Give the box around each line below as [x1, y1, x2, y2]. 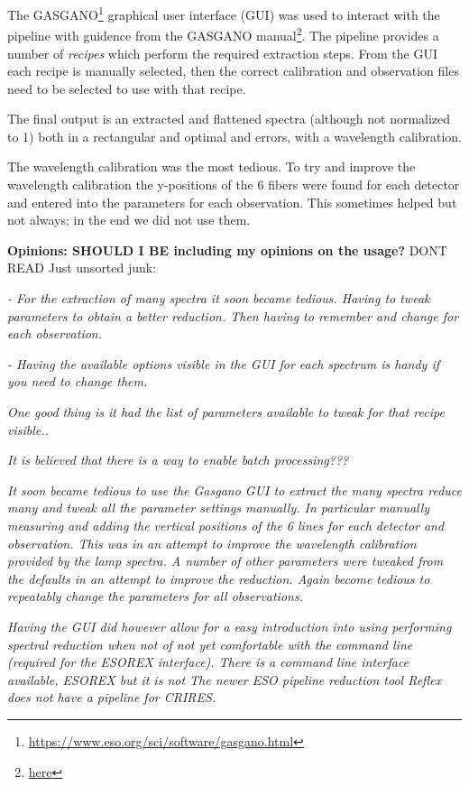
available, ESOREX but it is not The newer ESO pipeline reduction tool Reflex [7, 670, 442, 689]
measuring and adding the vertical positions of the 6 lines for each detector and [7, 515, 445, 534]
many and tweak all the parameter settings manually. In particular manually [7, 498, 430, 517]
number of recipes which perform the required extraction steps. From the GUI [7, 43, 437, 62]
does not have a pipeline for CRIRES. [7, 688, 216, 707]
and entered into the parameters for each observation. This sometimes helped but [7, 192, 457, 211]
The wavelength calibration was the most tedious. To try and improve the [7, 157, 416, 176]
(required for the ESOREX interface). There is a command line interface [7, 652, 409, 671]
